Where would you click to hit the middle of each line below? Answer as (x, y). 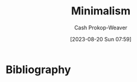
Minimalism (101, 11)
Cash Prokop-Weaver (101, 28)
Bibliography (38, 69)
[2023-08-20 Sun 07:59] (101, 39)
